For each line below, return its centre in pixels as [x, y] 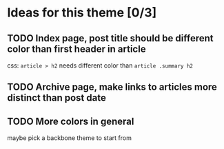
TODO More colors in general [71, 121]
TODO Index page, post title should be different [110, 38]
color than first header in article [77, 49]
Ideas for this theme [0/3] [82, 13]
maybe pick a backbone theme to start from [70, 138]
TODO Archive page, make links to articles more [112, 87]
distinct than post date [57, 98]
